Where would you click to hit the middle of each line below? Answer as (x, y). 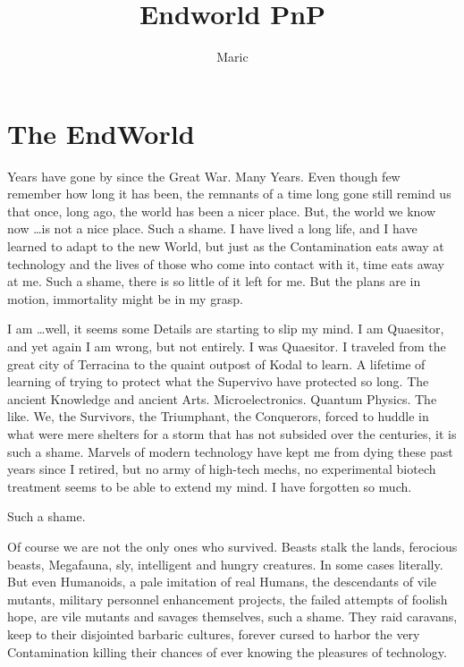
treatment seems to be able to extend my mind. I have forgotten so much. (210, 486)
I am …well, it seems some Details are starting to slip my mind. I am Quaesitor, (226, 329)
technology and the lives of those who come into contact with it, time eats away (226, 263)
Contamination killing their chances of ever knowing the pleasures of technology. (227, 651)
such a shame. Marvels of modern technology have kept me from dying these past (230, 451)
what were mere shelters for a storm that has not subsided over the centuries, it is (232, 433)
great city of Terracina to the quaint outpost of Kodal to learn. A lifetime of (216, 363)
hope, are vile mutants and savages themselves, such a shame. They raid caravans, (232, 616)
